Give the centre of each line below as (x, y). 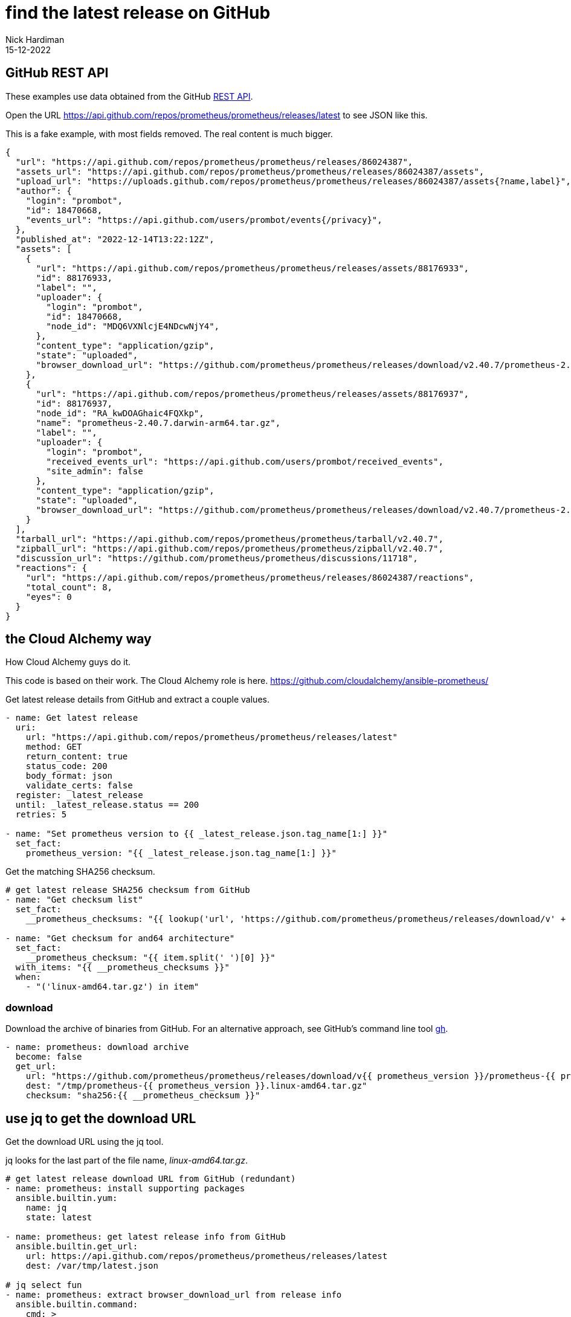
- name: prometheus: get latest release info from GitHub (146, 1237)
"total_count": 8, (69, 587)
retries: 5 (41, 815)
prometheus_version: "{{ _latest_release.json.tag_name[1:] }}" (181, 853)
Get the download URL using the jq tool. (85, 1142)
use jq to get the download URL (101, 1118)
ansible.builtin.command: (77, 1305)
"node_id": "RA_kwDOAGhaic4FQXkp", (120, 413)
